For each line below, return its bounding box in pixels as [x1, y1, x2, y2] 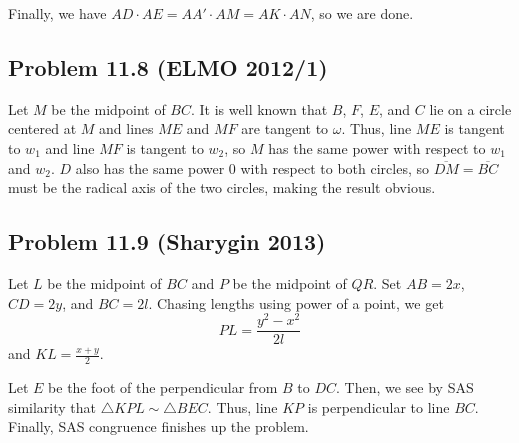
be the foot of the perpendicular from [48, 377, 278, 398]
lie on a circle [429, 98, 512, 119]
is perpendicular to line [307, 396, 450, 417]
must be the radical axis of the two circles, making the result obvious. [8, 177, 436, 198]
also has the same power [75, 157, 225, 178]
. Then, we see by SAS [335, 377, 474, 398]
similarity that [8, 396, 97, 417]
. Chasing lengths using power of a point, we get [148, 292, 444, 313]
